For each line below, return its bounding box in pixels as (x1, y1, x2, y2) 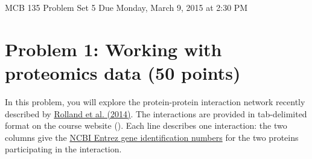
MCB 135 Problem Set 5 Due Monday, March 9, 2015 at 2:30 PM (5, 1, 248, 13)
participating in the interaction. (5, 143, 122, 155)
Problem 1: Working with (5, 36, 222, 61)
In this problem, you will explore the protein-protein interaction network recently (5, 95, 305, 108)
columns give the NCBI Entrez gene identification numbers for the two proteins (5, 131, 299, 143)
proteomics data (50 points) (5, 60, 241, 85)
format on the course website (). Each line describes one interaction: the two (5, 119, 287, 132)
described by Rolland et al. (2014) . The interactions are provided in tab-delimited (5, 107, 307, 120)
